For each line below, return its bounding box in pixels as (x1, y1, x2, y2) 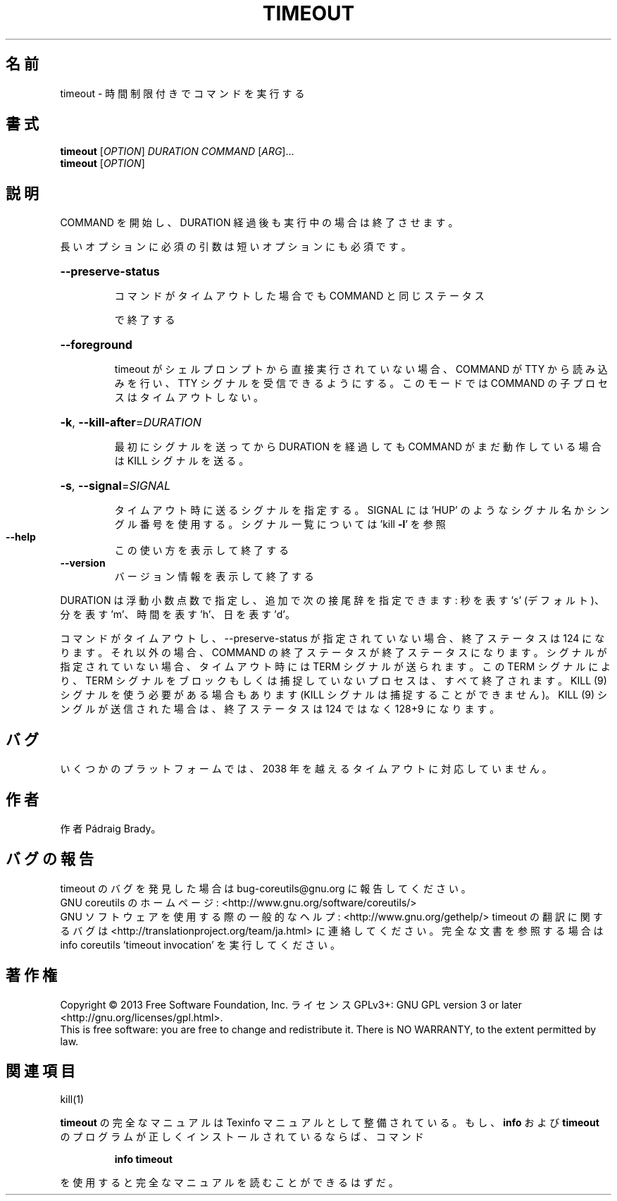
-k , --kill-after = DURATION (60, 415, 201, 430)
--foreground (60, 338, 132, 352)
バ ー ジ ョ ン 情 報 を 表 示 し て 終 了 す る (114, 570, 314, 583)
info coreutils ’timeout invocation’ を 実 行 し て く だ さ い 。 (60, 938, 340, 951)
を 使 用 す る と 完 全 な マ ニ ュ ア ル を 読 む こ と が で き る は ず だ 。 (60, 1176, 399, 1188)
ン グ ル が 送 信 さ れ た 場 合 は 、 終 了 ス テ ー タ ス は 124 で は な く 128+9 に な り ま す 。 (60, 703, 500, 715)
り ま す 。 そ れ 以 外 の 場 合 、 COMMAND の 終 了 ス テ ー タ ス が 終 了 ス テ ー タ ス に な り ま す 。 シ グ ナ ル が (60, 646, 607, 659)
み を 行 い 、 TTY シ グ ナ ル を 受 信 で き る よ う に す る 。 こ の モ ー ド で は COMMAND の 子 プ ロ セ (114, 377, 609, 390)
